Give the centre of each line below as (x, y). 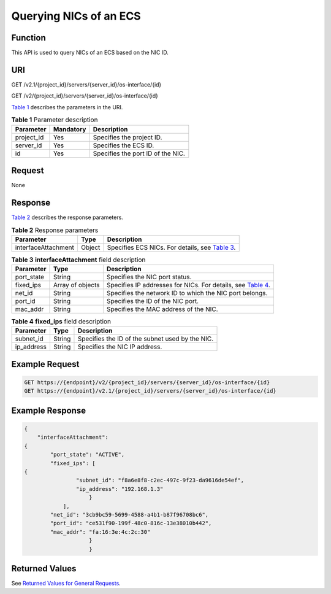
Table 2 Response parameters (55, 230)
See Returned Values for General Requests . (66, 584)
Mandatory (70, 129)
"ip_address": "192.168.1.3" (120, 489)
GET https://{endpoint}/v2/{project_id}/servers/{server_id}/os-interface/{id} (147, 383)
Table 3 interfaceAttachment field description (78, 260)
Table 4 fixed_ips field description (61, 322)
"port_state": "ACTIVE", (87, 455)
